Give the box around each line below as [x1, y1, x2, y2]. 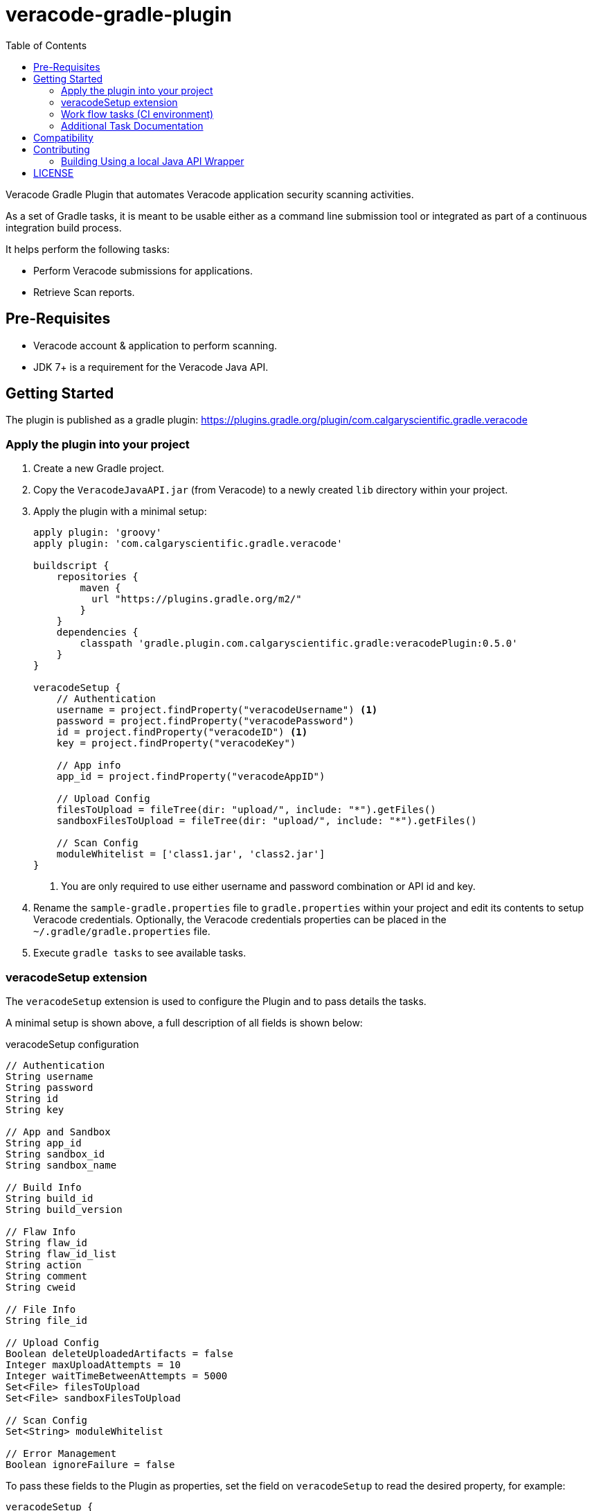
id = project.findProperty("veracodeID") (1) [56, 726, 308, 738]
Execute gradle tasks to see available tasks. [33, 947, 246, 959]
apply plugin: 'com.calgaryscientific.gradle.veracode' [33, 538, 343, 550]
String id [6, 1092, 58, 1104]
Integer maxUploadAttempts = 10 [6, 1359, 181, 1370]
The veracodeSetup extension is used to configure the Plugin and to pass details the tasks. [6, 995, 427, 1007]
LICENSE [33, 166, 74, 179]
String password [6, 1081, 93, 1093]
